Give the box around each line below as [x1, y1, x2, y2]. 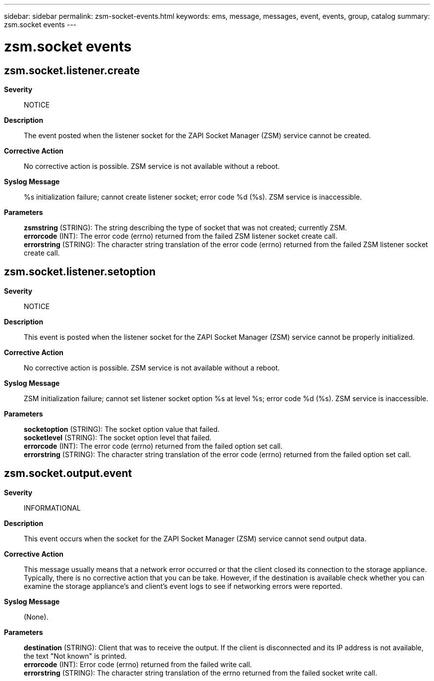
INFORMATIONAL [24, 503, 81, 512]
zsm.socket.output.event [4, 467, 132, 480]
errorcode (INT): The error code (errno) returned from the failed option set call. [24, 441, 283, 450]
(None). [24, 612, 49, 621]
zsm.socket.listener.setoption [4, 265, 156, 278]
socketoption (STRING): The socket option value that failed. [24, 424, 220, 433]
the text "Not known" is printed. [24, 651, 127, 660]
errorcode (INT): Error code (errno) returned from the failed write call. [24, 660, 252, 669]
